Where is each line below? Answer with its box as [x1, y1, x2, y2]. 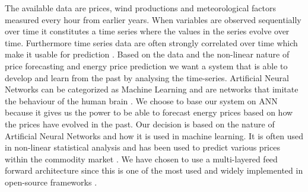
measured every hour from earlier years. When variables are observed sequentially [5, 13, 301, 25]
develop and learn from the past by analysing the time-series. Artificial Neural [5, 71, 289, 84]
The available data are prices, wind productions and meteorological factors [5, 2, 276, 14]
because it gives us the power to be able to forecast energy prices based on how [5, 106, 293, 119]
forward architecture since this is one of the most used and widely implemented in [5, 164, 303, 177]
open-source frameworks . [5, 175, 97, 188]
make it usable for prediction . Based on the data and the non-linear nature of [5, 48, 290, 60]
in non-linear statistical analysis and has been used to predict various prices [5, 141, 280, 153]
